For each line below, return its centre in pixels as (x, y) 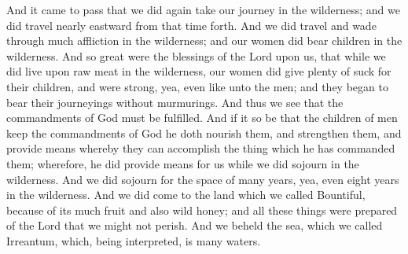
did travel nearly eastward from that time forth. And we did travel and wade (191, 25)
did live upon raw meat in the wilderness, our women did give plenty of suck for (199, 71)
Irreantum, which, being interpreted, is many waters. (134, 240)
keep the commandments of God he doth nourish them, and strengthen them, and (204, 133)
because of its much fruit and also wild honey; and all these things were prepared (202, 210)
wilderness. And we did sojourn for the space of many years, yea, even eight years (203, 179)
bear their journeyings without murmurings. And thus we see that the (175, 102)
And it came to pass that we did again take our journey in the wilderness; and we (203, 9)
